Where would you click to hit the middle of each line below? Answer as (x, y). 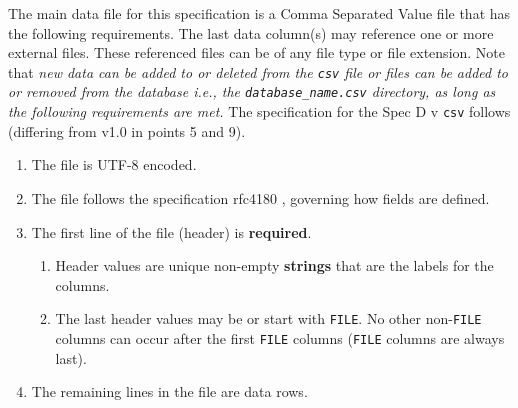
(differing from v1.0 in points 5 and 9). (127, 130)
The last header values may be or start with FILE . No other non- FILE (268, 318)
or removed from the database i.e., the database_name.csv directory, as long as (252, 91)
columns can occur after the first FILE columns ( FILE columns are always (280, 337)
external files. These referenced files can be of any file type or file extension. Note (257, 52)
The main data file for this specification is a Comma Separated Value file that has (259, 13)
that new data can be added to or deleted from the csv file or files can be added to (258, 71)
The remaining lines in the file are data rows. (169, 391)
